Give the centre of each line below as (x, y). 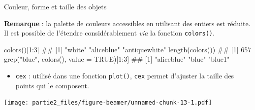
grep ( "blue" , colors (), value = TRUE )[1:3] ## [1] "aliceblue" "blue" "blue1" (117, 59)
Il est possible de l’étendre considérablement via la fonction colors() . (109, 33)
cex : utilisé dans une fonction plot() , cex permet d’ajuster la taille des (125, 76)
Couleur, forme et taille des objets (55, 6)
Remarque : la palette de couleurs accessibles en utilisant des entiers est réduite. (127, 23)
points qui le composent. (52, 85)
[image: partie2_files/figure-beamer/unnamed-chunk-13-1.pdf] (108, 103)
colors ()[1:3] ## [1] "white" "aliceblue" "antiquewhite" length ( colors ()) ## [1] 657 (128, 49)
